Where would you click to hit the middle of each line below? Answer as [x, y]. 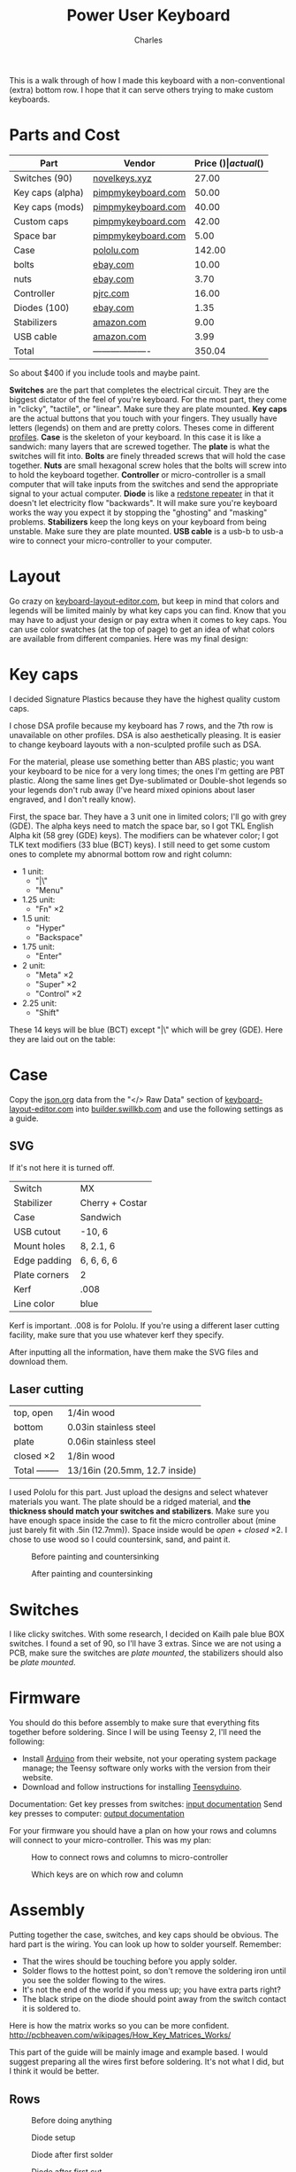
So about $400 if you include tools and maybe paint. [105, 372]
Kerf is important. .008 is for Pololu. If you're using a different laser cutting [144, 1325]
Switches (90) [43, 178]
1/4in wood [91, 1413]
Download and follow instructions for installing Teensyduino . [132, 1787]
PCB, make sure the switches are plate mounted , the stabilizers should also [146, 1653]
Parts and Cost [65, 135]
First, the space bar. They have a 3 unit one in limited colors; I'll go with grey [148, 816]
